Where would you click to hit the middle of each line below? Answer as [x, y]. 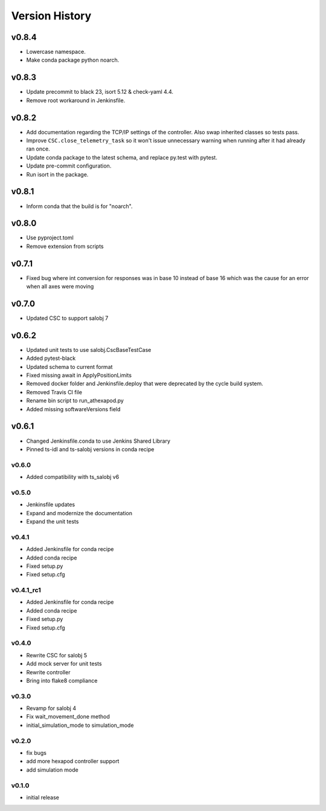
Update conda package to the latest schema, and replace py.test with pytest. [122, 157]
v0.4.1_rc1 [26, 590]
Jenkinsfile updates [51, 504]
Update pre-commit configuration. [69, 166]
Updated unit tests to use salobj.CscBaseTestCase [89, 350]
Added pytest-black [51, 358]
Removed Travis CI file [54, 392]
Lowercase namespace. [56, 52]
